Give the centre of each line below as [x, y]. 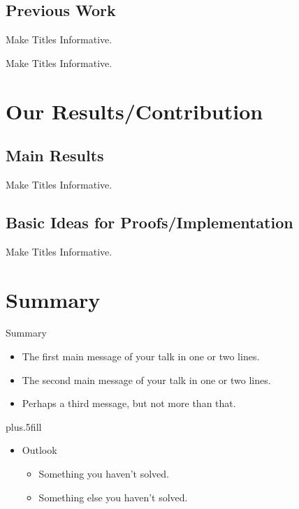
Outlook [39, 450]
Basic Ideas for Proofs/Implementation [149, 222]
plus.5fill [24, 426]
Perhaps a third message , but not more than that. [129, 403]
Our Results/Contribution [134, 111]
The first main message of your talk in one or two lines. [141, 356]
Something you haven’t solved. [104, 474]
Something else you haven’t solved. [113, 497]
